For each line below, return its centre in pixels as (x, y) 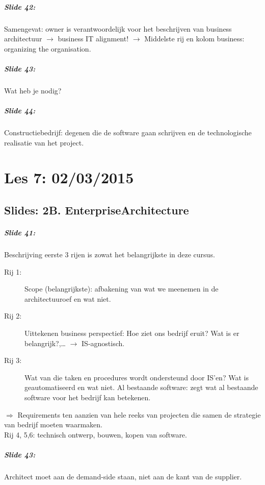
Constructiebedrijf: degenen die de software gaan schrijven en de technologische (128, 132)
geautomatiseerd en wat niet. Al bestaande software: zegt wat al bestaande (141, 387)
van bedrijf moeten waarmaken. (53, 425)
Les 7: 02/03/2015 (69, 177)
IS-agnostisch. (103, 343)
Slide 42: (20, 6)
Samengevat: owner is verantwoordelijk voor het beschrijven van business (118, 28)
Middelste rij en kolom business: (194, 39)
